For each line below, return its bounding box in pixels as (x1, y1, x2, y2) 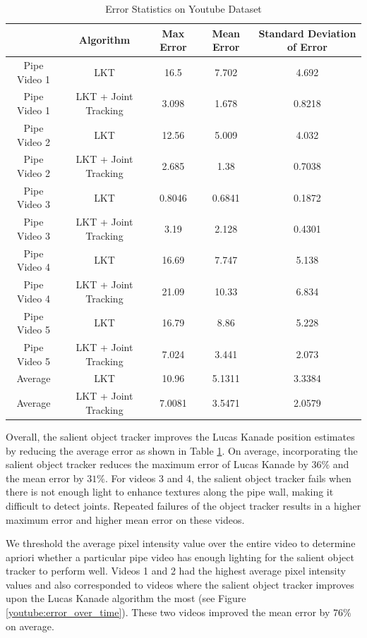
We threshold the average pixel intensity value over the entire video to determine (6, 536, 356, 551)
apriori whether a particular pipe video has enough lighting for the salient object (6, 549, 354, 564)
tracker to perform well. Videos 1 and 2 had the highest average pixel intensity (6, 563, 346, 578)
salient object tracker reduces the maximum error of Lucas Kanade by (6, 457, 308, 472)
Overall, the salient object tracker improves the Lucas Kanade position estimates (6, 429, 355, 443)
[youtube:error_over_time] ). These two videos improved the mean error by (6, 605, 330, 620)
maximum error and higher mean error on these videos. (6, 512, 245, 527)
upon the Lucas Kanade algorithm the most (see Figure (6, 591, 246, 606)
